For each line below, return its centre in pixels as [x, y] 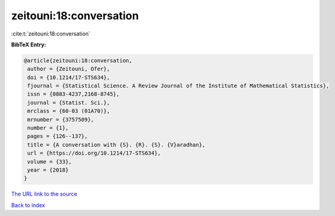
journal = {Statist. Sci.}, [69, 103]
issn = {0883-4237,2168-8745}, [74, 94]
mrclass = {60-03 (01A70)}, [69, 111]
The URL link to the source [44, 194]
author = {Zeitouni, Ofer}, [69, 69]
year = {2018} [48, 170]
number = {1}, [48, 128]
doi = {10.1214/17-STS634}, [69, 77]
